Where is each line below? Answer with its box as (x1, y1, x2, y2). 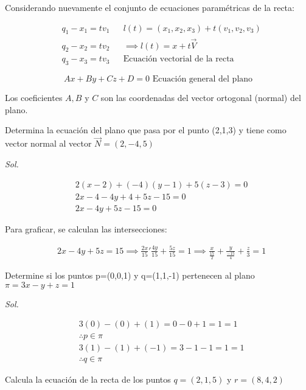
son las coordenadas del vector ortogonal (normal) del (100, 91, 301, 104)
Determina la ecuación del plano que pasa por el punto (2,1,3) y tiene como (5, 124, 287, 136)
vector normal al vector (5, 137, 92, 150)
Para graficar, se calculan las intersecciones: (5, 222, 167, 235)
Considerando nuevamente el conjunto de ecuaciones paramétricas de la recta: (5, 1, 294, 13)
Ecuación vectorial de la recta (123, 55, 234, 64)
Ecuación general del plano (152, 75, 253, 84)
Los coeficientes (5, 91, 63, 104)
